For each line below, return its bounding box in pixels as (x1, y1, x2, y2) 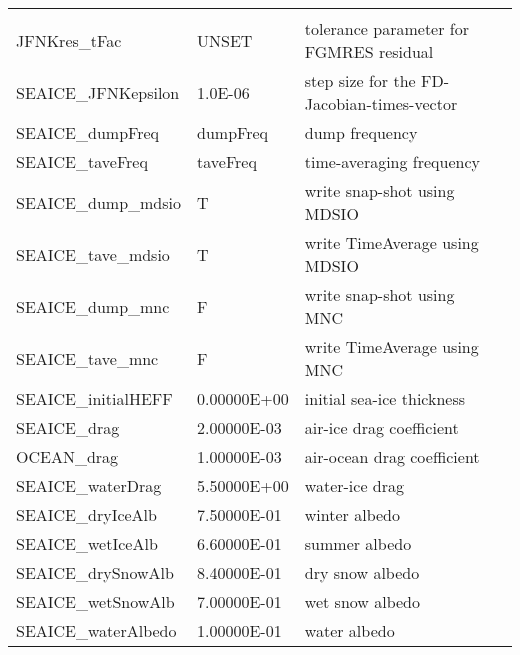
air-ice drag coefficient (304, 416, 459, 439)
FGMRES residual (304, 40, 434, 63)
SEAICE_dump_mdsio (16, 190, 182, 214)
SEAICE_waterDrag (16, 474, 162, 497)
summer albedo (304, 532, 412, 555)
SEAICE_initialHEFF (16, 387, 173, 410)
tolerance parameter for (304, 17, 469, 40)
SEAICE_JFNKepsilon (16, 80, 180, 104)
